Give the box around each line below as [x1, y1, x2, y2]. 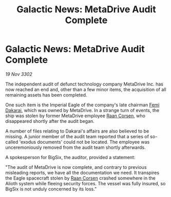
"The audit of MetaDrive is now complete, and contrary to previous [5, 164, 147, 170]
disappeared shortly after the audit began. [5, 118, 95, 124]
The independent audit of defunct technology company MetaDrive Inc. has [5, 81, 163, 87]
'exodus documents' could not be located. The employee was [19, 139, 150, 145]
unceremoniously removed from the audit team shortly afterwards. [5, 144, 146, 150]
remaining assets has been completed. [5, 92, 87, 98]
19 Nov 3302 [5, 71, 32, 77]
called [5, 139, 18, 145]
